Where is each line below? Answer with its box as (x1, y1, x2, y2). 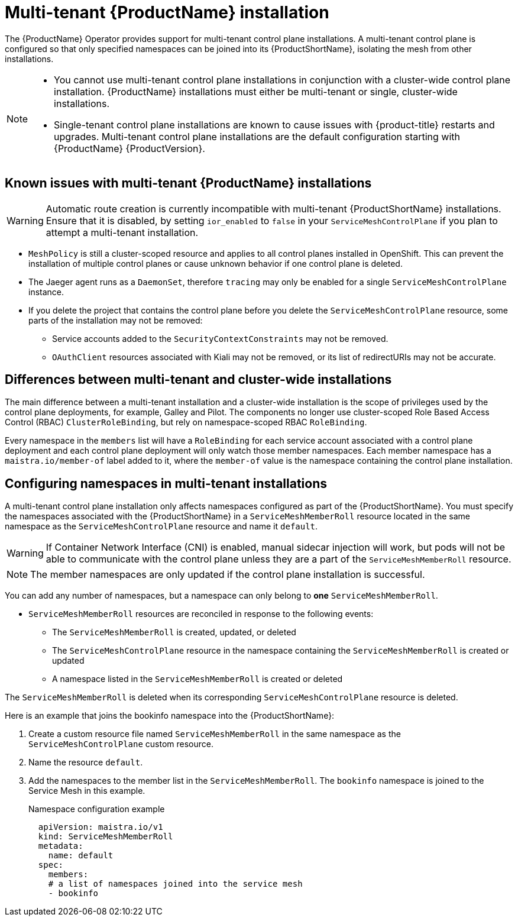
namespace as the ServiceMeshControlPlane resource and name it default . (5, 521, 318, 532)
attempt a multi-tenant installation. (46, 226, 199, 238)
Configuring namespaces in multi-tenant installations (5, 476, 327, 491)
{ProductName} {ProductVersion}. (54, 142, 205, 154)
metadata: (38, 841, 83, 851)
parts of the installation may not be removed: (28, 315, 203, 325)
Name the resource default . (28, 757, 143, 768)
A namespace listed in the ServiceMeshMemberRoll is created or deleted (52, 674, 343, 684)
